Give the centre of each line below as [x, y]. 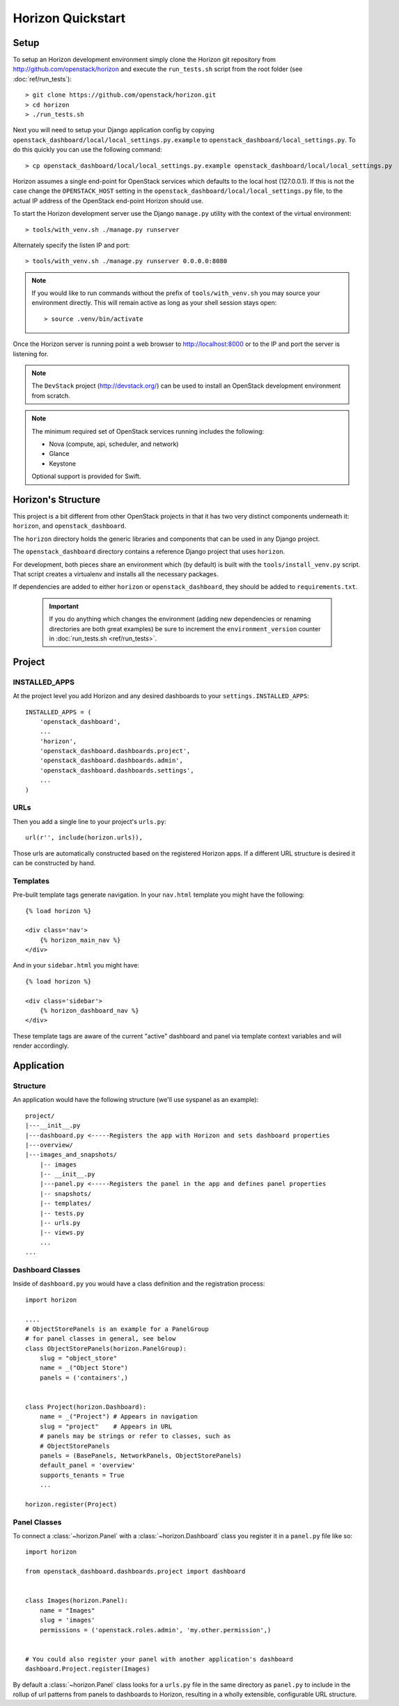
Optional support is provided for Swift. [86, 476]
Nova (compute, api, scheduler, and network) [114, 444]
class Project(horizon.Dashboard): [86, 1407]
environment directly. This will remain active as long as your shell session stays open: [154, 303]
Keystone [63, 464]
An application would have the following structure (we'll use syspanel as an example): [136, 1100]
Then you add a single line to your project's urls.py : [89, 821]
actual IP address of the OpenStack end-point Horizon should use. [108, 200]
